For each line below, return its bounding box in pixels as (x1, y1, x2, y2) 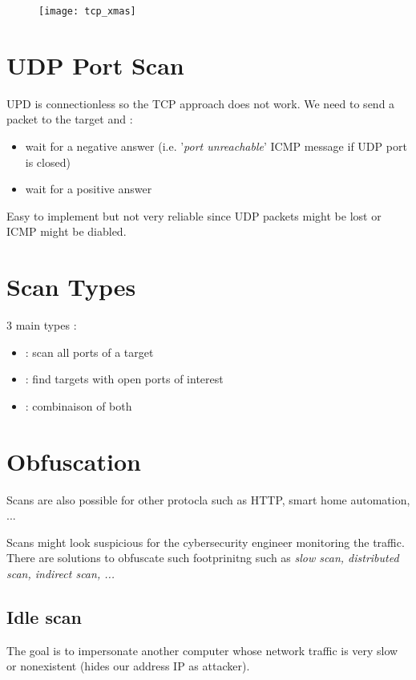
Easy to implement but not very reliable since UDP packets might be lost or (6, 207, 382, 224)
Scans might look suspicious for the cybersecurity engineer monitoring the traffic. (6, 533, 405, 550)
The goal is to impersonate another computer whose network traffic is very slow (6, 642, 398, 658)
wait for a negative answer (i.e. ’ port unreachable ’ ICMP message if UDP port (25, 137, 407, 154)
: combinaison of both (25, 397, 132, 414)
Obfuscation (6, 444, 141, 477)
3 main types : (6, 317, 77, 334)
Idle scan (6, 604, 82, 629)
